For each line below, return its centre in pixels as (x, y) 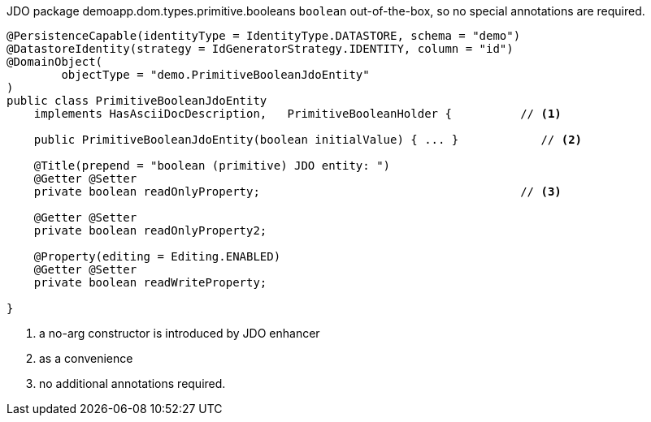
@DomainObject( (55, 62)
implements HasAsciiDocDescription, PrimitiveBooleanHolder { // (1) (297, 114)
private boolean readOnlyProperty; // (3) (297, 192)
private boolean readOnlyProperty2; (150, 230)
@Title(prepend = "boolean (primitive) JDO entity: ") (212, 166)
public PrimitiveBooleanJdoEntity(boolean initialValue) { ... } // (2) (308, 140)
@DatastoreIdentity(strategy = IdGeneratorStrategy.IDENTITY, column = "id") (260, 49)
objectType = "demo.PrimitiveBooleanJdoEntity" (215, 75)
